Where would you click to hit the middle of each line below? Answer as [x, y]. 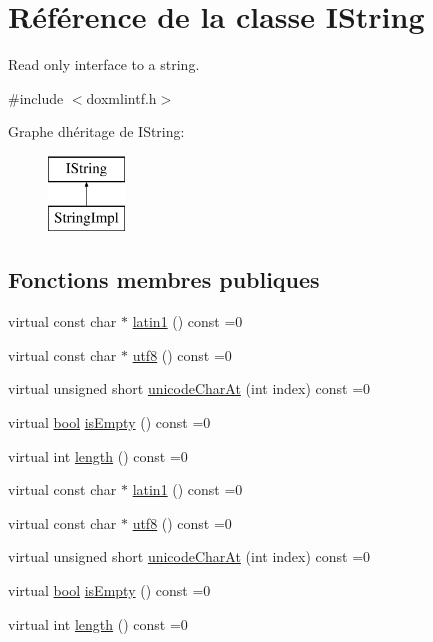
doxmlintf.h [121, 97]
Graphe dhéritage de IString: [96, 131]
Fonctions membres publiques [164, 279]
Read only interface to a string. [104, 64]
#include [36, 97]
